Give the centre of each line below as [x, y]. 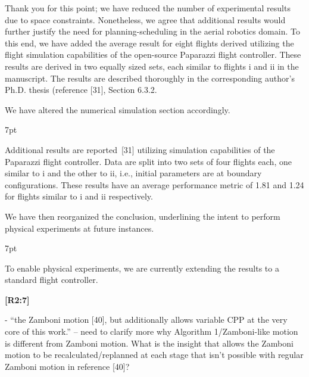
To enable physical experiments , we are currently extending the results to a [142, 268]
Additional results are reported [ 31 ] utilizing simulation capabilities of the [140, 149]
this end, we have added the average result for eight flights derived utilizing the [149, 43]
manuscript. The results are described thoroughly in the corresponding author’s [150, 78]
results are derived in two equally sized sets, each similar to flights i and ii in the [152, 66]
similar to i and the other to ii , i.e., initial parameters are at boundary [133, 173]
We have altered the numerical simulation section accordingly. [118, 109]
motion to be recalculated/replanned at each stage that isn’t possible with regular [154, 355]
